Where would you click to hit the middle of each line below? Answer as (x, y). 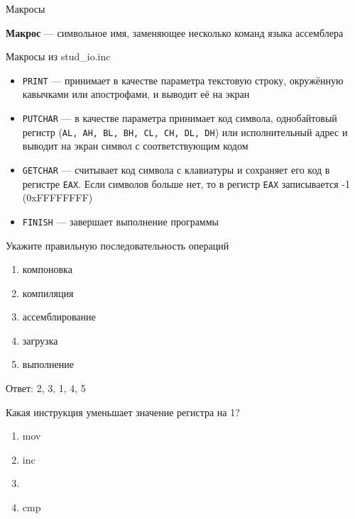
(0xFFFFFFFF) (58, 197)
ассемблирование (59, 317)
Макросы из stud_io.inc (58, 56)
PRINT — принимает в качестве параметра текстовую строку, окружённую (183, 80)
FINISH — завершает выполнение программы (120, 221)
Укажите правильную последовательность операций (118, 245)
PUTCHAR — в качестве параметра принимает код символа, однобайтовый (180, 118)
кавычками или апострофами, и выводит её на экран (136, 94)
